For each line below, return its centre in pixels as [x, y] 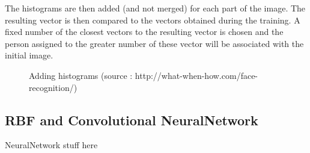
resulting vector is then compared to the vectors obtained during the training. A [153, 20]
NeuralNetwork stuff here [51, 145]
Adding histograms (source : [81, 75]
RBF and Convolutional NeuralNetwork [132, 120]
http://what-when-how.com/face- [196, 75]
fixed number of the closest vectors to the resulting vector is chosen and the [144, 32]
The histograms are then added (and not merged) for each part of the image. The [155, 8]
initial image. [29, 55]
